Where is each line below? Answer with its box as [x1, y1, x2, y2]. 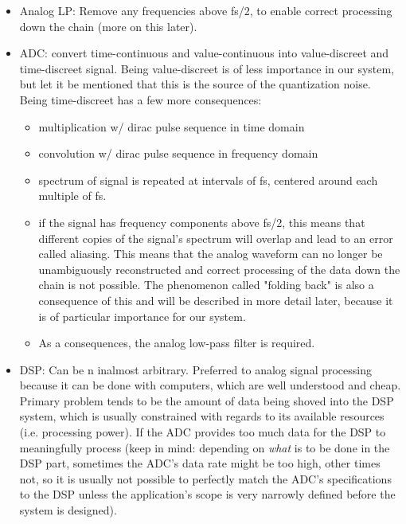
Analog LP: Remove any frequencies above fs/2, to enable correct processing [19, 2, 392, 18]
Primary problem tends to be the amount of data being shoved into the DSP [19, 392, 394, 409]
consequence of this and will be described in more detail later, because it [38, 291, 393, 308]
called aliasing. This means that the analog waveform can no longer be [38, 245, 383, 262]
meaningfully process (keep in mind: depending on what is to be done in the [19, 439, 390, 456]
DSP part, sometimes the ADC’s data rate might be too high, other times [19, 455, 381, 471]
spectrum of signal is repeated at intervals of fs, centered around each [38, 171, 378, 188]
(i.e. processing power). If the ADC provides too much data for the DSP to [19, 424, 386, 440]
